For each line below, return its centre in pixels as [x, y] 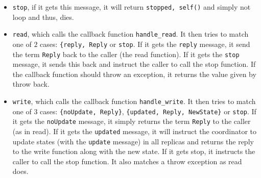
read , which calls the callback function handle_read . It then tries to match [130, 34]
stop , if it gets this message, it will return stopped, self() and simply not [132, 7]
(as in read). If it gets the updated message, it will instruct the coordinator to [135, 131]
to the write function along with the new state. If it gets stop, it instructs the [134, 151]
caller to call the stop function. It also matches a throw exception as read [127, 161]
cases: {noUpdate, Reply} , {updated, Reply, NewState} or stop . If [148, 111]
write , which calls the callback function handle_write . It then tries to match [134, 101]
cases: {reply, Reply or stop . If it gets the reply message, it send [145, 44]
